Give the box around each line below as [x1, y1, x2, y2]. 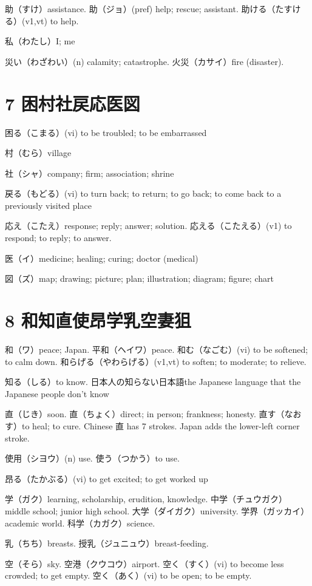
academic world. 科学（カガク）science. [5, 516, 155, 529]
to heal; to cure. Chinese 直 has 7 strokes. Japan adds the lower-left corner [21, 419, 300, 432]
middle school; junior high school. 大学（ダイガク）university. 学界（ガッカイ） [5, 504, 310, 517]
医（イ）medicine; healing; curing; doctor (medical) [5, 251, 198, 264]
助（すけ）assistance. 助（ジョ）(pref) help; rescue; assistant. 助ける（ [5, 2, 276, 15]
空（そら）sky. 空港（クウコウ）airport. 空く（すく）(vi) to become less [5, 557, 284, 570]
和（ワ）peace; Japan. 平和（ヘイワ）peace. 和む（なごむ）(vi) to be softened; [5, 342, 308, 355]
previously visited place [5, 199, 92, 211]
